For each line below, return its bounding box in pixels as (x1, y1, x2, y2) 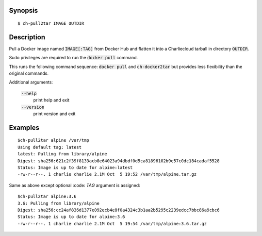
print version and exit (33, 111, 76, 117)
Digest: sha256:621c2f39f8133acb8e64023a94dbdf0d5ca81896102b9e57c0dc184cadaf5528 (17, 158, 220, 164)
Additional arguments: (9, 79, 53, 85)
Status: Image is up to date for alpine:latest (17, 165, 133, 170)
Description (9, 33, 46, 41)
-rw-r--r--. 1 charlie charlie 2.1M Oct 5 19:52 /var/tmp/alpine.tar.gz (17, 171, 197, 177)
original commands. (9, 70, 49, 76)
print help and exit (33, 97, 70, 103)
